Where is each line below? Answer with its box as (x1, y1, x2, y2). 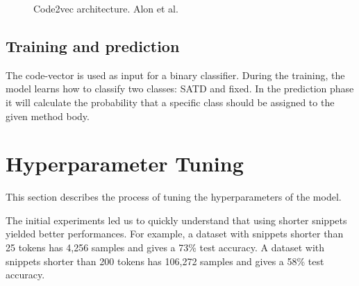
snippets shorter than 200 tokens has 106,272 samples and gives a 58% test (6, 253, 324, 268)
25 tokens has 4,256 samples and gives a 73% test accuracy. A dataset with (6, 240, 325, 255)
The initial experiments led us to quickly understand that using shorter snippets (6, 212, 347, 227)
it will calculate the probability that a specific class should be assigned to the (6, 94, 335, 109)
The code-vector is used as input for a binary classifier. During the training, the (6, 67, 345, 82)
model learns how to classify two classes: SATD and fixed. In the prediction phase (6, 81, 354, 96)
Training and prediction (6, 35, 180, 56)
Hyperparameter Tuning (6, 149, 244, 178)
